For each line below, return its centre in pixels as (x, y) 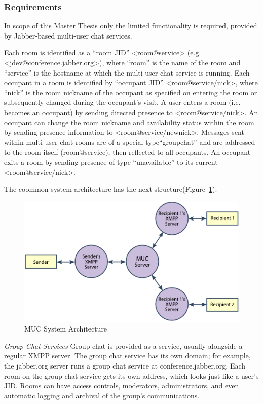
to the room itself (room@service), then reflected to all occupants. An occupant (127, 152)
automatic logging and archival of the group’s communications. (102, 395)
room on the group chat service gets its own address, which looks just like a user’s (131, 375)
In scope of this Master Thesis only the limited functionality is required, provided (131, 26)
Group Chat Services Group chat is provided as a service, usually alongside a (123, 345)
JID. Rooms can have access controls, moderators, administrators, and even (122, 385)
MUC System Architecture (66, 329)
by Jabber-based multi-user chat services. (68, 35)
